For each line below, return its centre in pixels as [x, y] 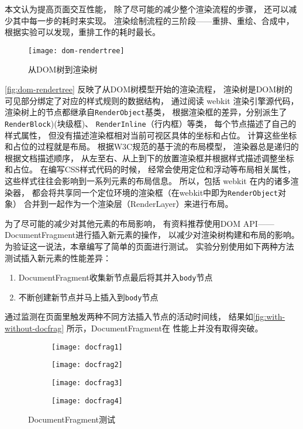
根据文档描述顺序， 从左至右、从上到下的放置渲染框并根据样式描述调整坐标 [149, 158]
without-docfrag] [35, 328]
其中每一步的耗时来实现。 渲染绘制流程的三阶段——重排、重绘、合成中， [153, 20]
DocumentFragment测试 [72, 419]
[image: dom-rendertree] [76, 51]
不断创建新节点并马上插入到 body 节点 [88, 297]
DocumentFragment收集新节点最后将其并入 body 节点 [116, 277]
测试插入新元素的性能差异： [58, 257]
